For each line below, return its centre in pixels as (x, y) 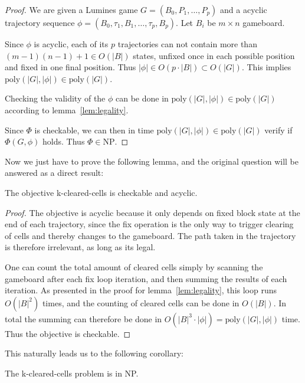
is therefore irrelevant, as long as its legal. (80, 247)
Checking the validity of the (55, 98)
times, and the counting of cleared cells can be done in (141, 302)
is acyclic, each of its (71, 44)
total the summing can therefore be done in (83, 318)
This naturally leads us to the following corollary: (94, 353)
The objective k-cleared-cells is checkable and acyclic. (101, 192)
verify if (278, 130)
